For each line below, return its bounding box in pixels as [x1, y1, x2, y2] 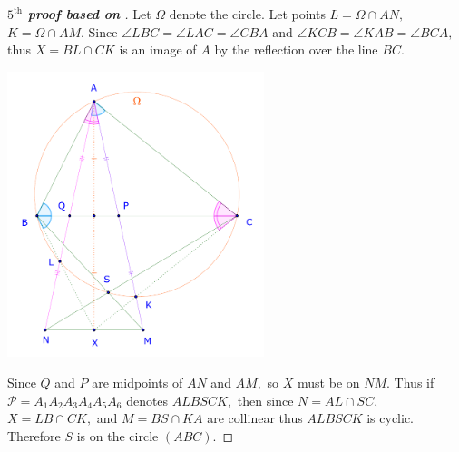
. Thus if [386, 372, 435, 391]
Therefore [7, 426, 61, 445]
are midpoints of [92, 372, 183, 391]
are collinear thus [207, 408, 303, 427]
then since [237, 390, 294, 409]
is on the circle [76, 426, 159, 445]
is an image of [119, 40, 197, 59]
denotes [126, 390, 169, 409]
